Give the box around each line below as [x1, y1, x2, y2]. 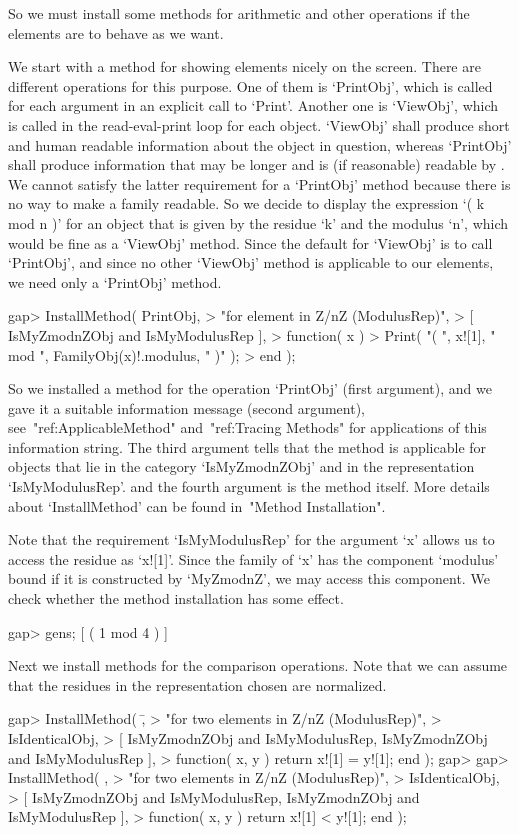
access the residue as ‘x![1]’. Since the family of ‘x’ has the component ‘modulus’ [8, 548, 499, 569]
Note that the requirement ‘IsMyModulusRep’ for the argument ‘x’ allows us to [8, 529, 495, 550]
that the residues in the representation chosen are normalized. [8, 674, 387, 695]
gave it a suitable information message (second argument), [8, 397, 365, 418]
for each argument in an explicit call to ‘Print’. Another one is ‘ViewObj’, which [8, 95, 499, 116]
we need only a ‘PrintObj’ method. [8, 271, 222, 292]
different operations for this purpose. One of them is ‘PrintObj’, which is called [8, 75, 493, 96]
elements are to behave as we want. [8, 22, 224, 43]
